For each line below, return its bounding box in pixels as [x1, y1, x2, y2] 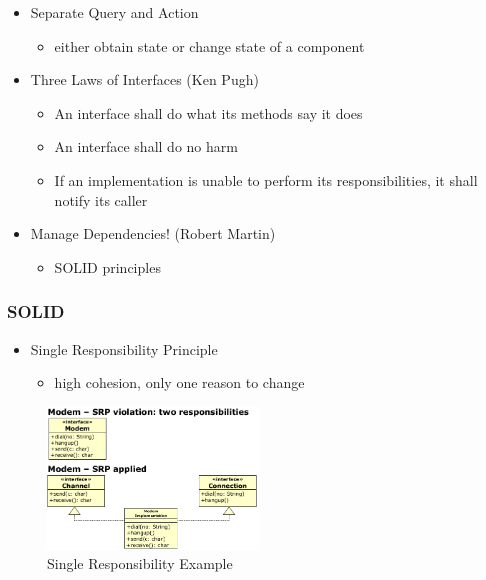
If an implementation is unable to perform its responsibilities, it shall [54, 169, 478, 190]
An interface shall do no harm [54, 136, 238, 157]
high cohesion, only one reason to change [54, 372, 305, 393]
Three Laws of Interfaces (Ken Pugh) [30, 69, 259, 90]
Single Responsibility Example [47, 553, 233, 574]
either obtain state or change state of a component [54, 35, 365, 56]
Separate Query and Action [30, 2, 199, 22]
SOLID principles [54, 256, 161, 277]
